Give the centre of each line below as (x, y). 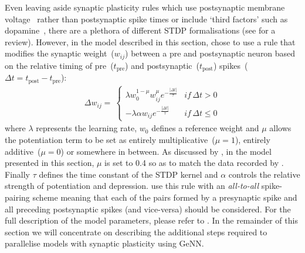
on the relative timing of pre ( (59, 65)
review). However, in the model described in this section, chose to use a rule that (150, 41)
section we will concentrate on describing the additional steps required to (136, 232)
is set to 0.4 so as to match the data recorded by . (194, 163)
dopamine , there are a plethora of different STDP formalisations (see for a (140, 30)
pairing (17, 197)
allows (280, 128)
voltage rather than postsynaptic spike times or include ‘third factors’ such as (146, 19)
